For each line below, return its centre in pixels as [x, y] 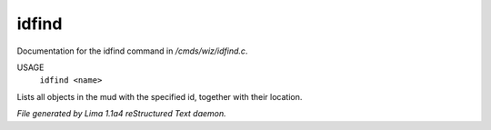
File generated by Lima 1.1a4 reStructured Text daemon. [121, 114]
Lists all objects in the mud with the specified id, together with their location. [160, 96]
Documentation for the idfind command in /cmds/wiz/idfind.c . [132, 51]
